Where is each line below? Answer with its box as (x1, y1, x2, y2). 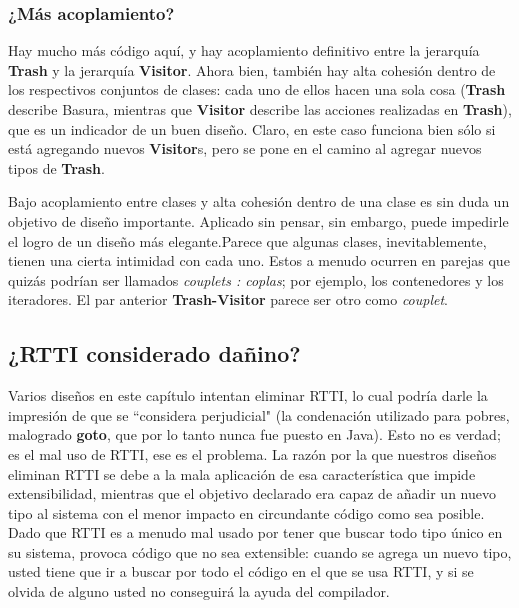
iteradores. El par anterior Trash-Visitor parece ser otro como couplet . (8, 289, 449, 310)
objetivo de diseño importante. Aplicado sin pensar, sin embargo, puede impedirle (8, 210, 509, 231)
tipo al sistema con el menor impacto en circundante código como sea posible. (8, 502, 485, 523)
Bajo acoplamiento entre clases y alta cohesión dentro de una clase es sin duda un (8, 191, 510, 212)
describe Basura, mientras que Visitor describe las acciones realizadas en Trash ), (8, 99, 512, 119)
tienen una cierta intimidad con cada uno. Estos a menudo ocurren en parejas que (8, 250, 510, 271)
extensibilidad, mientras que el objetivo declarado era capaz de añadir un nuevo (8, 483, 496, 504)
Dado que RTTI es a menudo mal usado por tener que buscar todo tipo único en (8, 522, 503, 543)
